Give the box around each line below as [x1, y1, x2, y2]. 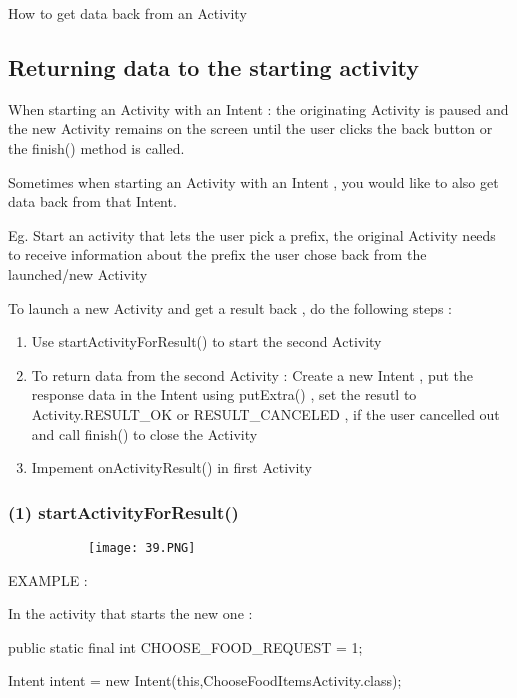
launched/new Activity [8, 263, 148, 284]
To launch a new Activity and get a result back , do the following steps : [8, 297, 452, 318]
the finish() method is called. [8, 137, 185, 158]
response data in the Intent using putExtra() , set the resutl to [31, 384, 417, 405]
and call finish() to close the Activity [31, 423, 258, 444]
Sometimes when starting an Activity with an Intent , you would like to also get [8, 171, 499, 192]
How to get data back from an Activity [8, 3, 247, 23]
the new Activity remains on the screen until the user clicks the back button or [8, 118, 493, 139]
